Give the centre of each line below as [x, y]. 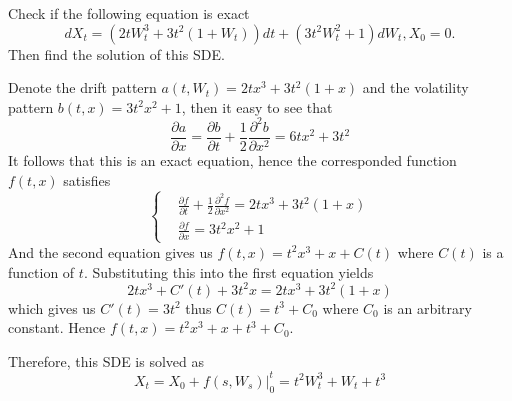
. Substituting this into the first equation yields [228, 271]
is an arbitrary [427, 307]
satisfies [87, 179]
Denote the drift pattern [82, 87]
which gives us [52, 307]
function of [41, 271]
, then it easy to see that [257, 106]
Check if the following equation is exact [129, 13]
